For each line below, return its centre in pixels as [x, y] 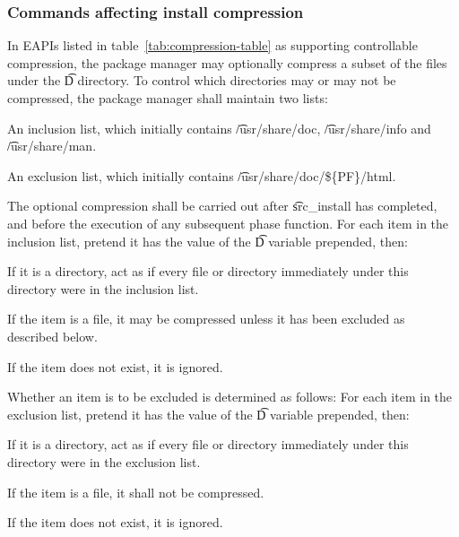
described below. [52, 336]
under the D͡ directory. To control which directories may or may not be [202, 80]
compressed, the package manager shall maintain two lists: [168, 98]
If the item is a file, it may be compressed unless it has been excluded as [206, 319]
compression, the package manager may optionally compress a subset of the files [227, 62]
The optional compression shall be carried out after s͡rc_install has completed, [222, 206]
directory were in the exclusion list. [104, 461]
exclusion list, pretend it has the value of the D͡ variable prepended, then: [208, 414]
